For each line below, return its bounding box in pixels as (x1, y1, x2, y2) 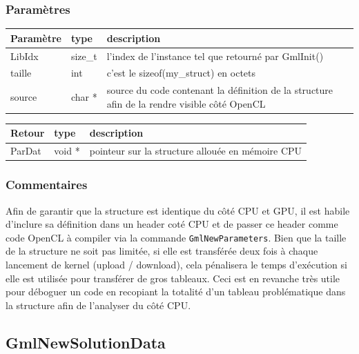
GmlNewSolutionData (6, 331, 166, 353)
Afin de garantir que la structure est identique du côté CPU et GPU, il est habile (6, 203, 350, 217)
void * (54, 144, 80, 158)
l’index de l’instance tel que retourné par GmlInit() (106, 48, 324, 63)
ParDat (10, 144, 41, 158)
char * (70, 90, 97, 104)
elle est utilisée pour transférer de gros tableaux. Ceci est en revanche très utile (6, 271, 340, 285)
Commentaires (6, 176, 88, 193)
